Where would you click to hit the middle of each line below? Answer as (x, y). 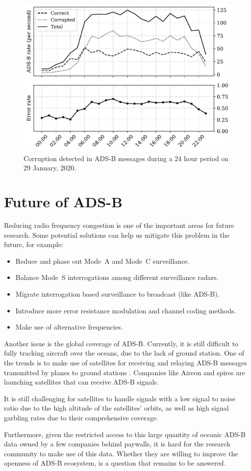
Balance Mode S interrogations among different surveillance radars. (117, 277)
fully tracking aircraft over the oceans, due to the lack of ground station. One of (124, 353)
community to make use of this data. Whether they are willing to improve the (121, 453)
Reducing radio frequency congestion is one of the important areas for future (119, 225)
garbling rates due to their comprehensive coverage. (81, 417)
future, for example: (34, 244)
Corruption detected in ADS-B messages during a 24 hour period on (126, 158)
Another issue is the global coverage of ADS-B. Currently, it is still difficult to (121, 343)
